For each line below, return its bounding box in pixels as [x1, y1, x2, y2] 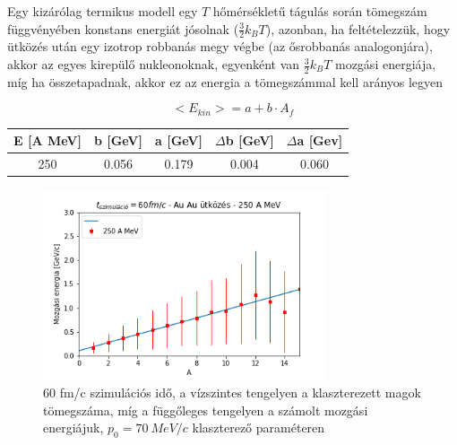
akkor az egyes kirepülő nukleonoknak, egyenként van [7, 55, 300, 74]
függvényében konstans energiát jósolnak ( [7, 19, 239, 38]
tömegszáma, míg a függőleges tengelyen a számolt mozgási [43, 400, 368, 419]
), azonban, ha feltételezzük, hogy [265, 19, 451, 38]
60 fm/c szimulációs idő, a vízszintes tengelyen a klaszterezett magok [43, 382, 421, 401]
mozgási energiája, [334, 55, 436, 74]
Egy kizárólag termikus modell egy [7, 2, 198, 20]
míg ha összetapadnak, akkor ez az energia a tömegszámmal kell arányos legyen [7, 72, 444, 91]
